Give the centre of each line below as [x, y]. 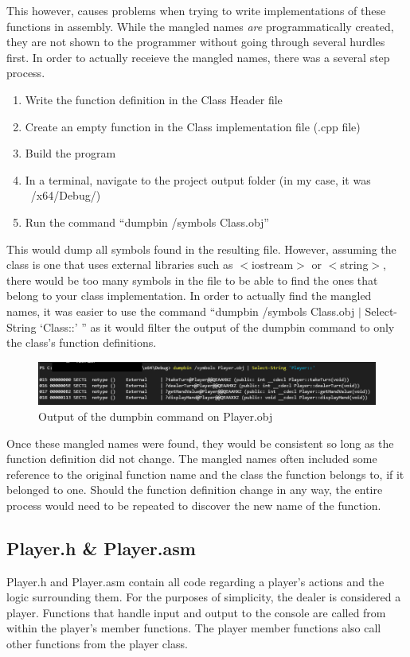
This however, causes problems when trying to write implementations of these [196, 10]
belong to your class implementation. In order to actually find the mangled [189, 295]
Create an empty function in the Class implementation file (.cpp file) [193, 126]
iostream [272, 264]
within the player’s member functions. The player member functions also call [194, 628]
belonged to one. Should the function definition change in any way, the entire [195, 490]
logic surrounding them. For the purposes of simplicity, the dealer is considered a [204, 597]
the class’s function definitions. [82, 342]
